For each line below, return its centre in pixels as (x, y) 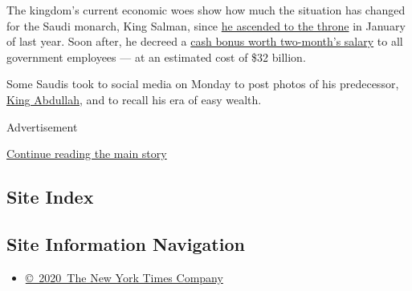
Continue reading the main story (87, 154)
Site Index (50, 197)
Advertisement (42, 126)
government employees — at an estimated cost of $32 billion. (156, 57)
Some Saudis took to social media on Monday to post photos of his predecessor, (203, 84)
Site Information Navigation (126, 243)
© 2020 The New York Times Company (124, 277)
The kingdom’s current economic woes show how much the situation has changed (206, 10)
